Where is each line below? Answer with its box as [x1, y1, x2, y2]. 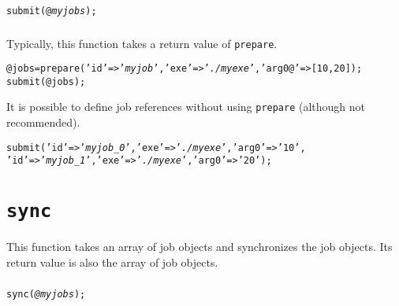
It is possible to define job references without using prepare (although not [6, 98, 366, 115]
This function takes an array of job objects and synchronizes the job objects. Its [6, 238, 393, 255]
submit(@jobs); [6, 76, 86, 87]
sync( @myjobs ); [6, 289, 86, 300]
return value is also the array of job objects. [6, 253, 218, 270]
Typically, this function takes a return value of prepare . [6, 35, 278, 51]
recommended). [6, 114, 80, 131]
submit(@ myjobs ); [6, 5, 97, 17]
